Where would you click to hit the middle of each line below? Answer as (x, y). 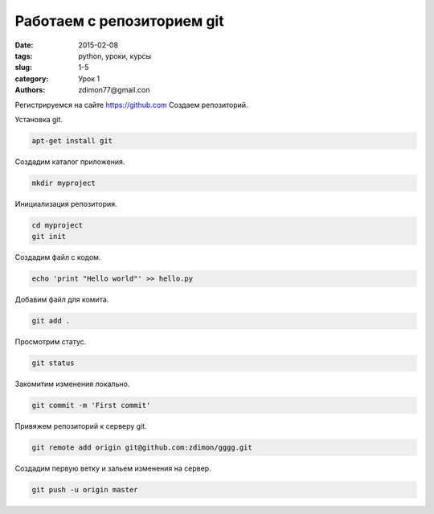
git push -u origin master (85, 490)
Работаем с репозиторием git (119, 21)
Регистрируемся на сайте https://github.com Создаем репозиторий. (131, 105)
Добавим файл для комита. (62, 300)
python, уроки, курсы (115, 56)
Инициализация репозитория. (66, 204)
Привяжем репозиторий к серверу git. (81, 426)
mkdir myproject (64, 183)
